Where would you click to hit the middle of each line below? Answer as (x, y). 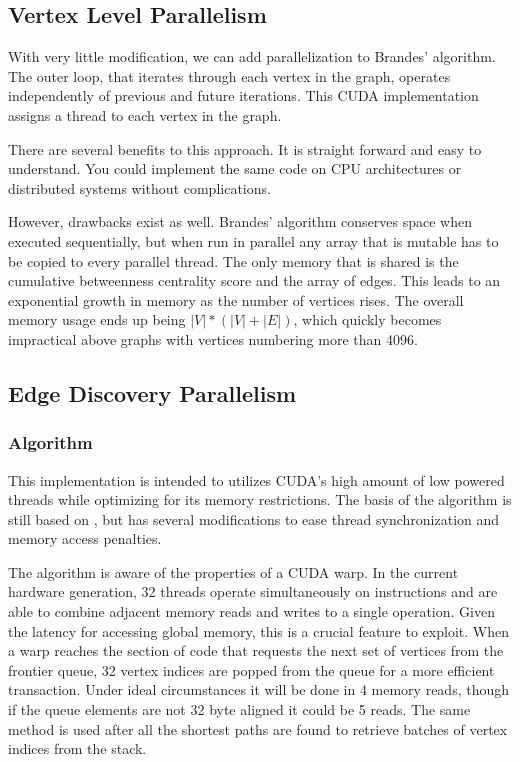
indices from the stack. (77, 748)
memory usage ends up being (97, 319)
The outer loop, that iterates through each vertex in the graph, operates (229, 75)
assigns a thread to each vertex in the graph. (145, 114)
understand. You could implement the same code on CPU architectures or (235, 168)
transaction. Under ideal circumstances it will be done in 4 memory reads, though (259, 689)
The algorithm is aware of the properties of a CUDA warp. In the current (233, 571)
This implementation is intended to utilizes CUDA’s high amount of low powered (256, 479)
